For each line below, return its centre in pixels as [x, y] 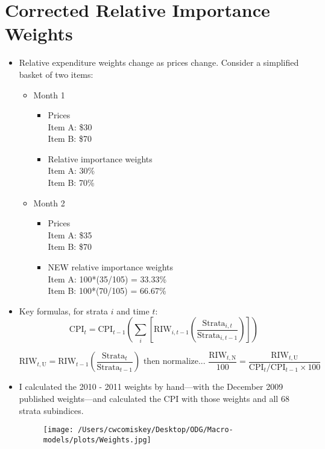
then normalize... [174, 362]
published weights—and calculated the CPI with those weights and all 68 [154, 398]
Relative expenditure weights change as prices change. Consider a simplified [159, 62]
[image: [58, 430]
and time [133, 310]
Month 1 [49, 94]
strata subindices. [51, 410]
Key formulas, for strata [64, 310]
